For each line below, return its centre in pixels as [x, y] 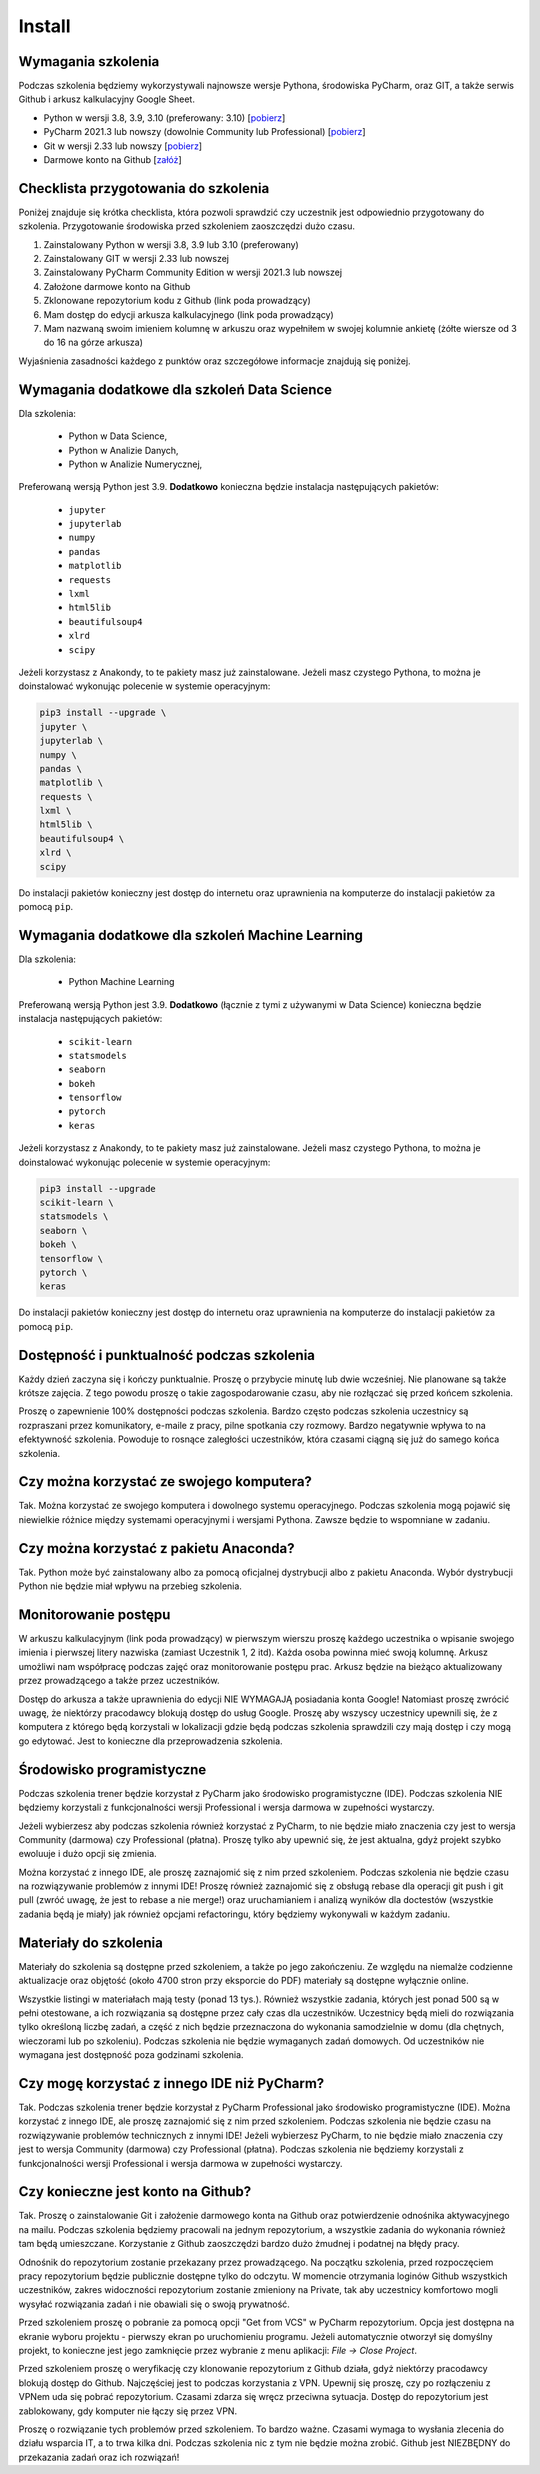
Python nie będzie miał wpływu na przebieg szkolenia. [130, 1586]
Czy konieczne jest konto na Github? [135, 2191]
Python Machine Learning [121, 982]
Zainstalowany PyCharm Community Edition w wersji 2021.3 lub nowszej [193, 272]
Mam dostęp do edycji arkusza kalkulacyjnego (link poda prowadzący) [188, 314]
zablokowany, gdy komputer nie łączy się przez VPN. [128, 2411]
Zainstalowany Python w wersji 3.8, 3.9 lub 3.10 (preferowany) [171, 244]
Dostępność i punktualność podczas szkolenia [166, 1355]
